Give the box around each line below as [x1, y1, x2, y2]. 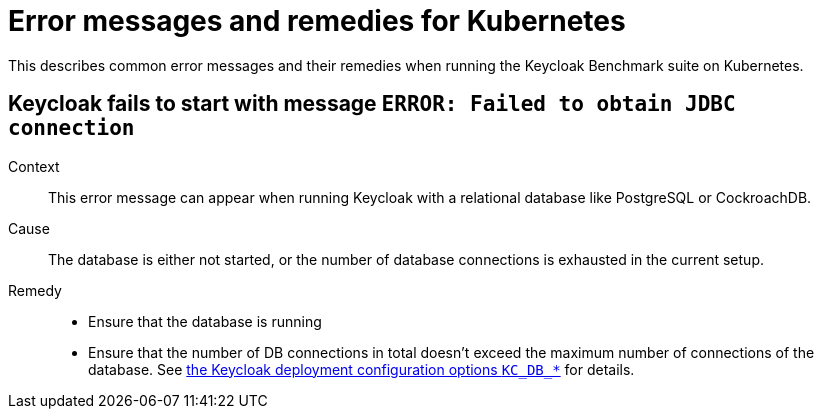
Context [8, 157, 60, 175]
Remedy [8, 281, 62, 299]
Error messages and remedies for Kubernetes [8, 4, 626, 38]
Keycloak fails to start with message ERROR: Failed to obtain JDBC [8, 91, 736, 117]
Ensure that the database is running [88, 312, 322, 330]
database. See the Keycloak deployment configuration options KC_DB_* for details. [88, 360, 635, 378]
